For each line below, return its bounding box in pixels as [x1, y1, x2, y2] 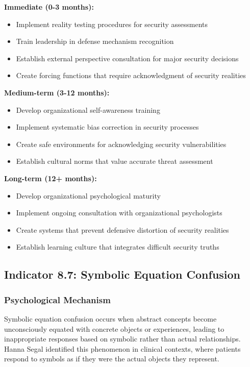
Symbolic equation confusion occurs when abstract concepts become [4, 313, 217, 324]
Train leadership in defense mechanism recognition [16, 36, 174, 46]
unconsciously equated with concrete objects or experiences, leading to [4, 323, 224, 334]
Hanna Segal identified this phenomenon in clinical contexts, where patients [4, 343, 241, 354]
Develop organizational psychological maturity [16, 190, 161, 201]
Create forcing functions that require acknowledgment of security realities [16, 70, 246, 81]
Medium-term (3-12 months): [4, 87, 110, 97]
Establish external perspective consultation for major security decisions [16, 53, 239, 63]
